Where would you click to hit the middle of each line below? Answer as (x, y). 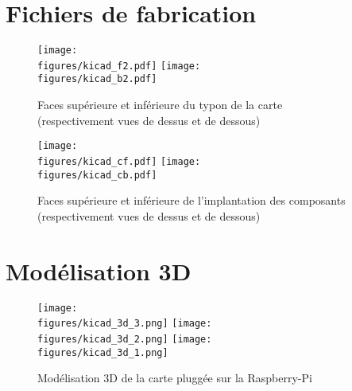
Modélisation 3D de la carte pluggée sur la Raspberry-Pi (175, 378)
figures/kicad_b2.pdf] (97, 79)
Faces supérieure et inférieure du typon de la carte (160, 105)
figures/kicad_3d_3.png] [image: (125, 324)
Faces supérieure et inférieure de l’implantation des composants (191, 200)
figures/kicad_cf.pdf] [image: (119, 161)
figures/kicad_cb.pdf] (97, 175)
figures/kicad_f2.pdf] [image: (119, 66)
